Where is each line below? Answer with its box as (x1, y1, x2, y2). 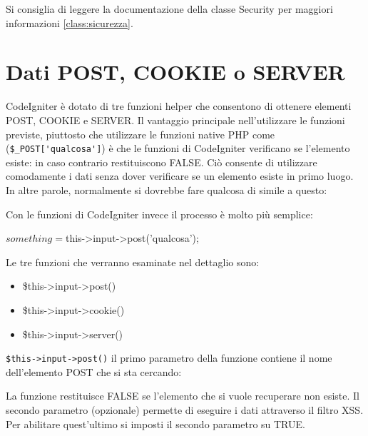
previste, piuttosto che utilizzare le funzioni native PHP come (6, 126, 275, 141)
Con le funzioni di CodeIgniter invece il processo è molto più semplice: (6, 206, 313, 221)
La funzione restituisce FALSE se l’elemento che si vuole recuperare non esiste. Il (6, 388, 360, 403)
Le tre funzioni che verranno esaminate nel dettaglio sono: (6, 254, 260, 269)
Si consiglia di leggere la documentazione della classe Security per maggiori (6, 1, 333, 16)
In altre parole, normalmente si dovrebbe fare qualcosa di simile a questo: (6, 182, 327, 197)
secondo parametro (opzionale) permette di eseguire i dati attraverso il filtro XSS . (6, 402, 364, 417)
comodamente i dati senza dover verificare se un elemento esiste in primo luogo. (6, 168, 354, 183)
